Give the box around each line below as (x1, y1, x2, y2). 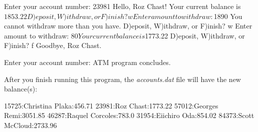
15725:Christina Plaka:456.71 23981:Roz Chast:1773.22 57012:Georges (4, 100, 218, 110)
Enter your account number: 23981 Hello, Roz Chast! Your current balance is (4, 1, 241, 11)
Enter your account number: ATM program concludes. (4, 56, 171, 67)
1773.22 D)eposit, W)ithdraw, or (145, 30, 245, 40)
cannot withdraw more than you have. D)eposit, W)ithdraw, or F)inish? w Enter (4, 20, 252, 31)
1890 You (213, 10, 242, 21)
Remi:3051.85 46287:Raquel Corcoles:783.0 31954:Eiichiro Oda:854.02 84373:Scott (4, 110, 254, 120)
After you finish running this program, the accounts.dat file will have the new (4, 73, 241, 84)
